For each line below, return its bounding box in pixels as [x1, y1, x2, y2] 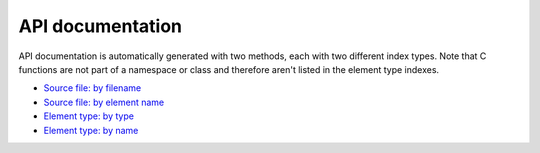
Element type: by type [43, 110, 135, 122]
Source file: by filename [43, 82, 142, 94]
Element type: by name [43, 124, 139, 136]
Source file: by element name [43, 96, 165, 108]
